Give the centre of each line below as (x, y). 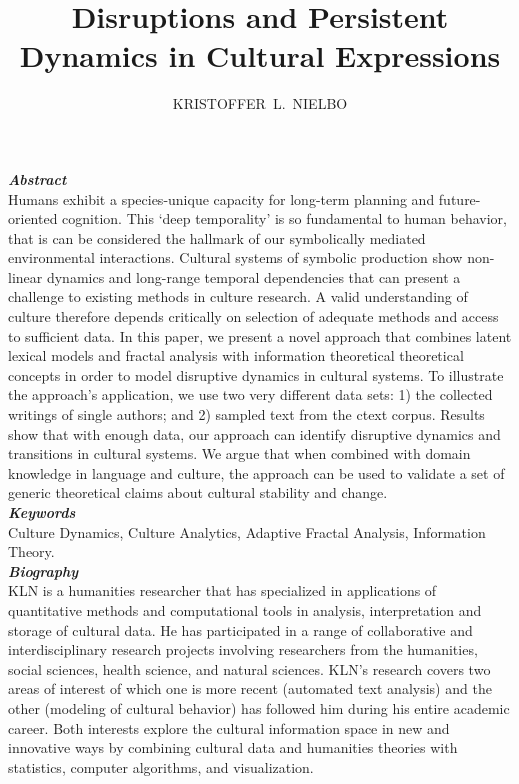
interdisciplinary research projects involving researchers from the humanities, (243, 649)
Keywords (42, 512)
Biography (43, 570)
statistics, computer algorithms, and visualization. (161, 766)
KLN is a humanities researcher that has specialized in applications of (222, 590)
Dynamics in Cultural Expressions (260, 55)
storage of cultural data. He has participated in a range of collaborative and (240, 629)
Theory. (31, 551)
